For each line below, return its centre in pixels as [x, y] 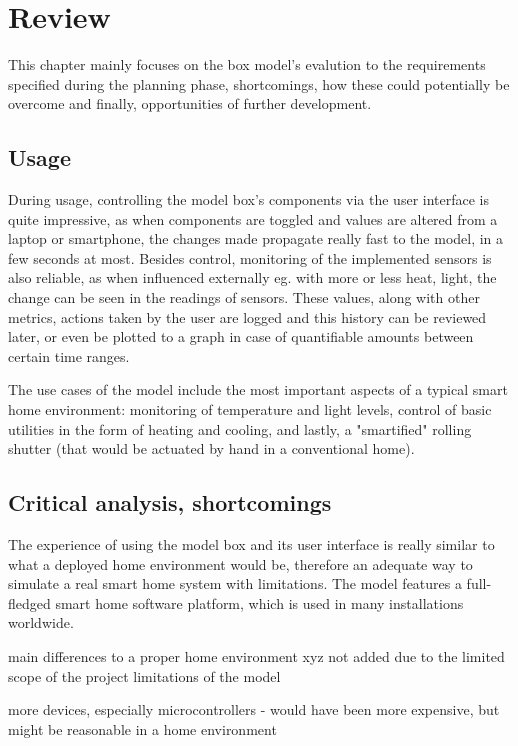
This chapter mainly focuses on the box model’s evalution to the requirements [247, 64]
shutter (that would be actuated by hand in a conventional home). [211, 448]
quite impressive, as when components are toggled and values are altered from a [253, 218]
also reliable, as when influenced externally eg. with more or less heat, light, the [252, 277]
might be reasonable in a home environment [142, 728]
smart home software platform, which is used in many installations [259, 602]
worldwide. [41, 622]
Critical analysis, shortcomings [170, 502]
